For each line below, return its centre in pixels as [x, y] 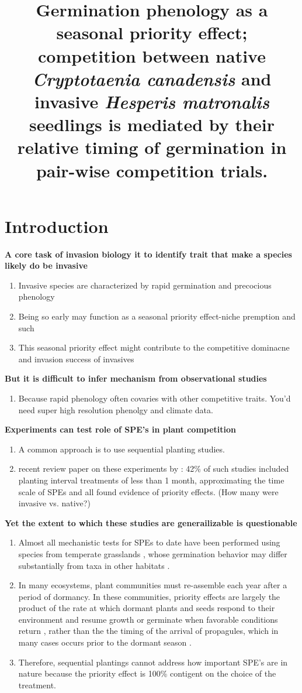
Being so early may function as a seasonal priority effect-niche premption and [157, 316]
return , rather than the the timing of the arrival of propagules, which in [148, 631]
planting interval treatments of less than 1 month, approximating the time [151, 480]
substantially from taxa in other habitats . [94, 565]
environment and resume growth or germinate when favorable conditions [148, 619]
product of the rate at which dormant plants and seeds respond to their [147, 608]
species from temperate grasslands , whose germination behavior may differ [153, 553]
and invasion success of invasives [76, 358]
